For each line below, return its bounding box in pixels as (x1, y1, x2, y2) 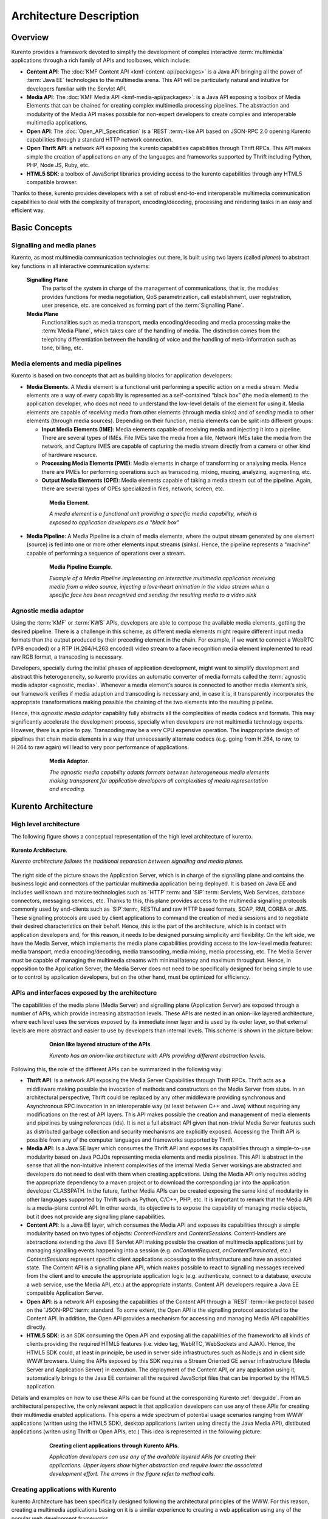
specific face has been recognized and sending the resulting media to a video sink (49, 591, 257, 598)
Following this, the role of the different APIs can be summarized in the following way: (11, 1065, 224, 1072)
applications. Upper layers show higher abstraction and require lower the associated (49, 1461, 262, 1469)
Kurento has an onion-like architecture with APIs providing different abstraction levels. (49, 1052, 266, 1059)
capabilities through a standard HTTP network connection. (26, 135, 173, 143)
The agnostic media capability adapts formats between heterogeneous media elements (49, 769, 270, 776)
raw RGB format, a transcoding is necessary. (11, 653, 123, 660)
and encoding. (49, 786, 86, 793)
